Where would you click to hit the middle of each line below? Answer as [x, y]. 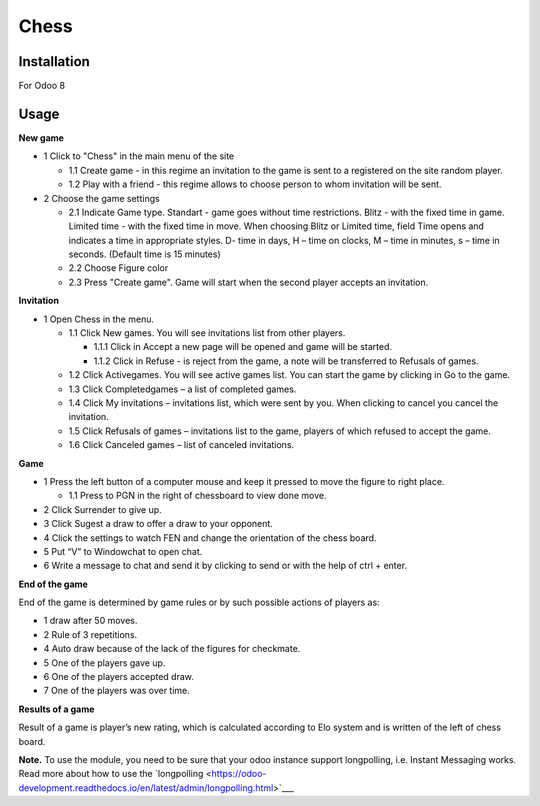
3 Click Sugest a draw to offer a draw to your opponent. [158, 524]
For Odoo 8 [41, 86]
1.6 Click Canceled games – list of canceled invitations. [181, 445]
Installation [54, 61]
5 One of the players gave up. [104, 662]
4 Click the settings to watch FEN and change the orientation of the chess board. [210, 537]
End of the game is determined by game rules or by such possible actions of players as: [199, 602]
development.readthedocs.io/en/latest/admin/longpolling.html [146, 787]
